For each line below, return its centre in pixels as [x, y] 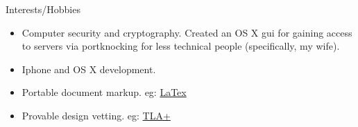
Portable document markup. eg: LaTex [104, 92]
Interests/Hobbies [43, 9]
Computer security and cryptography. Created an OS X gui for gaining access [187, 32]
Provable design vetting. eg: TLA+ [96, 115]
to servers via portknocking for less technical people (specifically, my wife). [181, 46]
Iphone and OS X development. [89, 69]
